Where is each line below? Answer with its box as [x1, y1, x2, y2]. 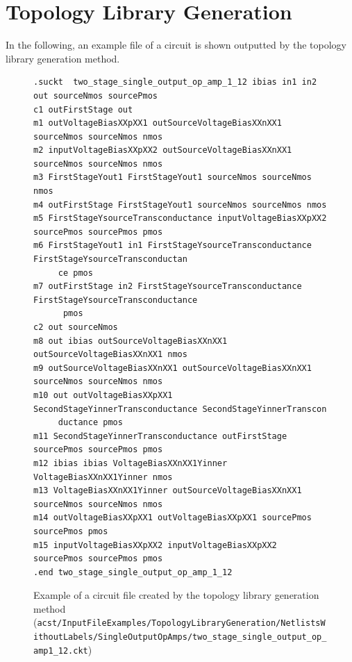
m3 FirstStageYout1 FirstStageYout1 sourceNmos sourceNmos [33, 172, 312, 183]
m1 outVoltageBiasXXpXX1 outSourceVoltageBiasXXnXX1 [33, 118, 282, 129]
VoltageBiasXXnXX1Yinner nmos [33, 472, 173, 482]
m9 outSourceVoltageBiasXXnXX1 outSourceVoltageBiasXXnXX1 [33, 363, 312, 373]
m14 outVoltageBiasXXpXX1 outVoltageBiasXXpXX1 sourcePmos [33, 513, 312, 523]
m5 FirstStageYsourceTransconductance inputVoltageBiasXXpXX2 [33, 213, 327, 224]
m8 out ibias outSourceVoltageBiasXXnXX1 [33, 336, 228, 346]
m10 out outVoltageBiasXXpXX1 [33, 390, 173, 400]
